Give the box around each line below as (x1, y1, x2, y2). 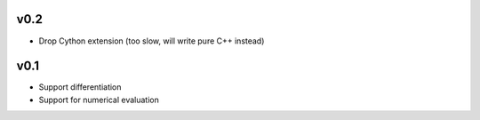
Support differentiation (38, 82, 122, 92)
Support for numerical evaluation (38, 94, 159, 105)
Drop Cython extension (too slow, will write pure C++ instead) (38, 36, 265, 46)
